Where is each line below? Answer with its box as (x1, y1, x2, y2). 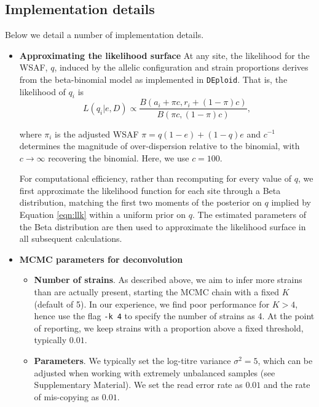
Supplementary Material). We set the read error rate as (34, 378, 243, 391)
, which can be (258, 354, 313, 367)
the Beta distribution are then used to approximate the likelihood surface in (19, 220, 306, 233)
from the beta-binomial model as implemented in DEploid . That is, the (19, 72, 288, 85)
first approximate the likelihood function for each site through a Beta (19, 184, 281, 196)
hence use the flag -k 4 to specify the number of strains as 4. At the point (34, 309, 315, 322)
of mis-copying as (34, 390, 100, 403)
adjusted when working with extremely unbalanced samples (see (34, 366, 275, 379)
